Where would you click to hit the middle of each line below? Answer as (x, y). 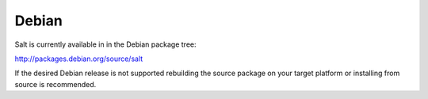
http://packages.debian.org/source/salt (79, 59)
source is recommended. (55, 84)
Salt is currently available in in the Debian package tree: (106, 44)
